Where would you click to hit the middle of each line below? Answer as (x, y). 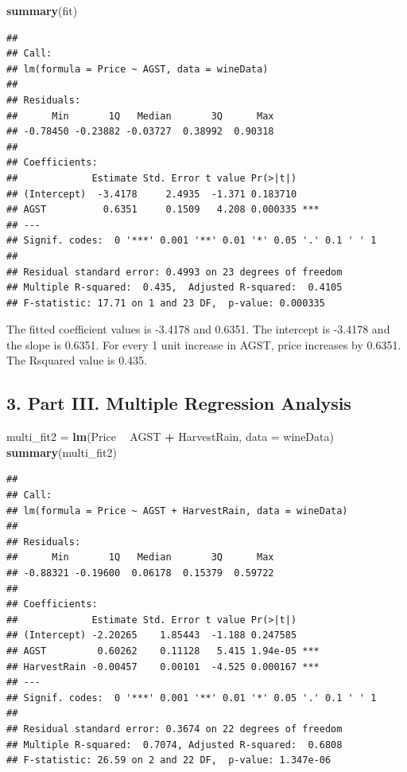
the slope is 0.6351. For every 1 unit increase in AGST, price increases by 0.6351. (204, 344)
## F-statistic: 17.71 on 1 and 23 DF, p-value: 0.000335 (166, 303)
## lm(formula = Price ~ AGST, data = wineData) (138, 69)
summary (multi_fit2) (62, 452)
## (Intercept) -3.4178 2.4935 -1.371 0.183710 (152, 194)
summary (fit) (42, 10)
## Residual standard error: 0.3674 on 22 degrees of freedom (174, 729)
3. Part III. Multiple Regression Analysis (179, 403)
